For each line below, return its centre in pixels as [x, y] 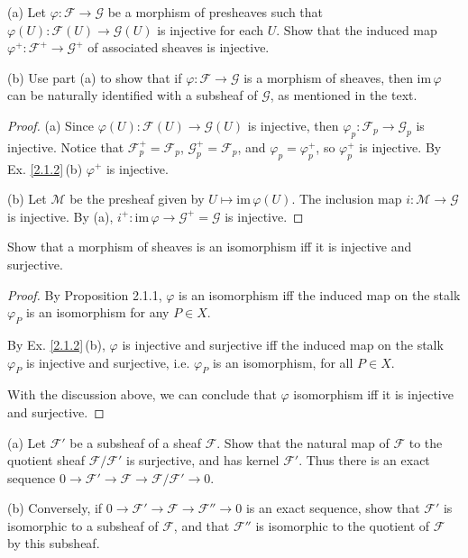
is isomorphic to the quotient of [343, 525]
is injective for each [211, 29]
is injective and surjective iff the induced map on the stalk [283, 344]
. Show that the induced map [357, 29]
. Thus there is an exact [364, 460]
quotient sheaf [46, 460]
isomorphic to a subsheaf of [83, 525]
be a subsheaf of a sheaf [135, 442]
